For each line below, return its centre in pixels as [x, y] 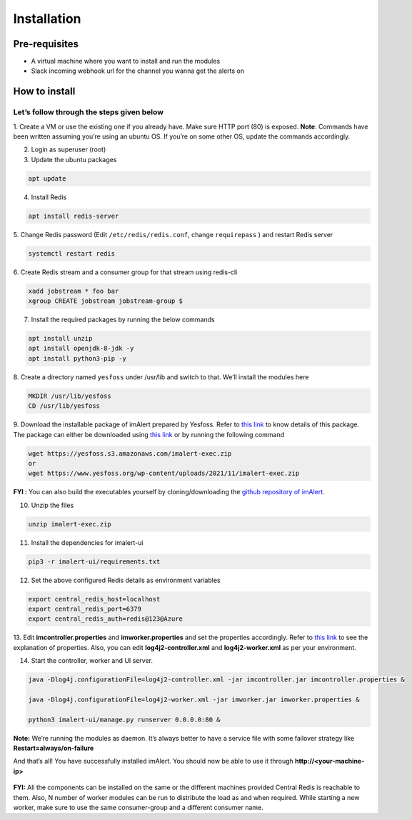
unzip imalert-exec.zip [70, 524]
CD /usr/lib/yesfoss [64, 406]
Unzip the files [52, 505]
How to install [44, 92]
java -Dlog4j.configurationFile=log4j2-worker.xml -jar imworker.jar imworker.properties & [194, 699]
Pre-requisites [46, 44]
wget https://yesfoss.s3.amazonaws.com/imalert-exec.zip [130, 453]
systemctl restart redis [72, 253]
